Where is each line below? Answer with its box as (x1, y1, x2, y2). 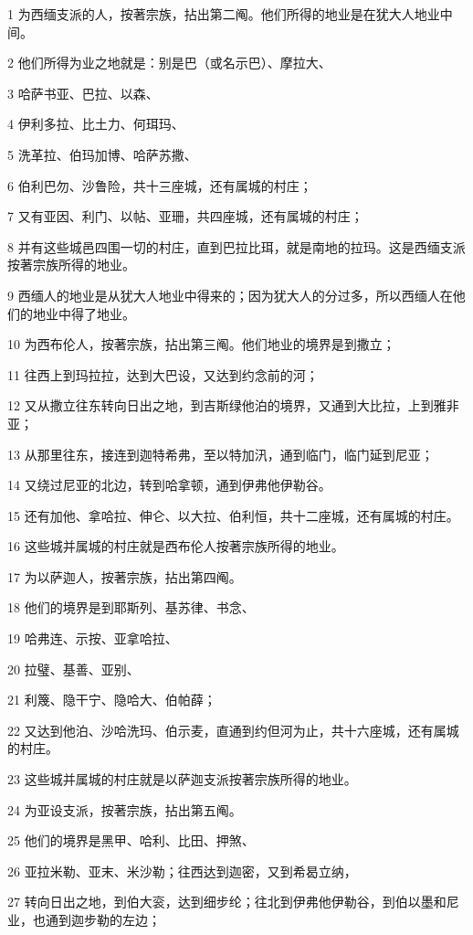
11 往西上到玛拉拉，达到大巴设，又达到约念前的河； (7, 365, 319, 384)
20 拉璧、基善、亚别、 (7, 659, 140, 678)
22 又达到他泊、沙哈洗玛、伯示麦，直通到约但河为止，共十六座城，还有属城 (7, 720, 459, 739)
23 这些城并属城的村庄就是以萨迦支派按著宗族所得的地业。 (7, 770, 357, 789)
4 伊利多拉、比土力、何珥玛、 (7, 114, 184, 133)
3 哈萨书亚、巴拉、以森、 (7, 83, 159, 102)
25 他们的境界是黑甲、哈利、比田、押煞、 (7, 831, 255, 850)
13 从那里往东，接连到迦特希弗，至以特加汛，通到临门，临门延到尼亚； (7, 444, 434, 463)
